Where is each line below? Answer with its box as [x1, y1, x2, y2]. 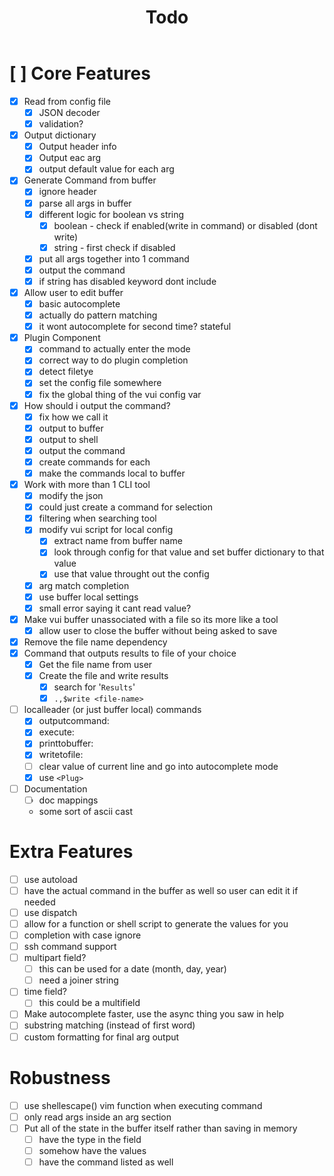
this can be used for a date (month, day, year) [38, 963, 227, 975]
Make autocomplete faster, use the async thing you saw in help [23, 1008, 285, 1020]
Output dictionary [23, 129, 97, 141]
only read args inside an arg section [23, 1111, 172, 1123]
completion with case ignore [23, 929, 142, 941]
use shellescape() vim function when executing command [23, 1099, 263, 1111]
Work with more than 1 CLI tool [23, 479, 151, 490]
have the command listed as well [38, 1156, 174, 1168]
